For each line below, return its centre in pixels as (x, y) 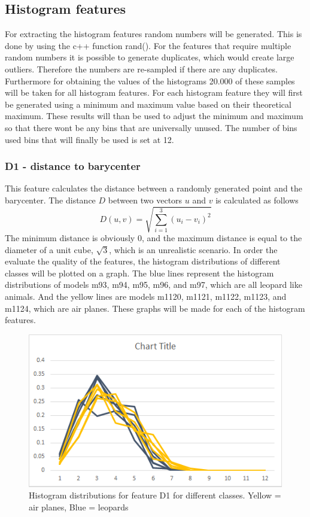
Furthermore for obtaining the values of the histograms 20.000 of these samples (150, 80)
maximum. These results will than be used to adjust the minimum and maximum (154, 116)
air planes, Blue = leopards (79, 507)
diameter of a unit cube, (49, 249)
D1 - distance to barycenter (73, 166)
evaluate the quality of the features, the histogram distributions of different (143, 261)
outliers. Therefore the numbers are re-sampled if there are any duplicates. (141, 69)
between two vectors (145, 200)
